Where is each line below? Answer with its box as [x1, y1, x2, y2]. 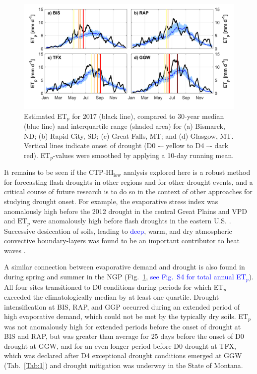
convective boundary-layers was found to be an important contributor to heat [4, 235, 240, 246]
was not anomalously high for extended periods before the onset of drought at [4, 321, 241, 331]
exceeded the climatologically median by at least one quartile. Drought [4, 291, 219, 302]
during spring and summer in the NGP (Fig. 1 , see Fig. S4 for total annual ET [4, 271, 246, 282]
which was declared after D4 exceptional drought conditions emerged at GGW [4, 350, 242, 361]
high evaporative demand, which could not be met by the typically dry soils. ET [4, 311, 248, 321]
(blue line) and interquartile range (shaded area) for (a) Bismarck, [24, 121, 225, 131]
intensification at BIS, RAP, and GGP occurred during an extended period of [4, 301, 240, 312]
